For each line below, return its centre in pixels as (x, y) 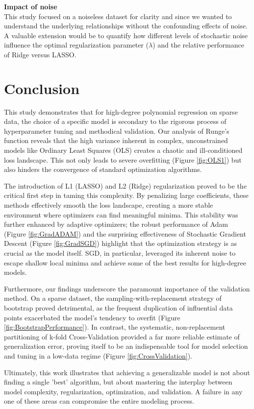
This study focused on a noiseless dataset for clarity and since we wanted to (118, 16)
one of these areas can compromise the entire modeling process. (99, 401)
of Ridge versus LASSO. (40, 54)
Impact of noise (31, 6)
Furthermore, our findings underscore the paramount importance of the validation (127, 288)
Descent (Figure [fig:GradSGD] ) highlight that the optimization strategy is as (120, 243)
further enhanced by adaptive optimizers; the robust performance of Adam (116, 224)
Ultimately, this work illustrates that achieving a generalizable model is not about (127, 372)
